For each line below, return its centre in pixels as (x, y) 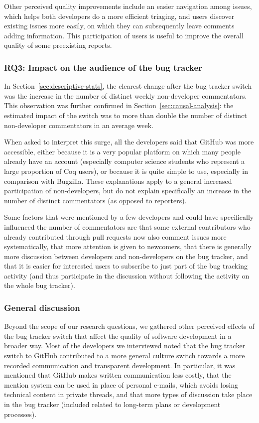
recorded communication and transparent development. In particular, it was (120, 365)
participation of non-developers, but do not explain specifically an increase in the (128, 191)
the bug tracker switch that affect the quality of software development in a (118, 336)
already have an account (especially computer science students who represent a (125, 161)
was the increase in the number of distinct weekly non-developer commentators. (126, 95)
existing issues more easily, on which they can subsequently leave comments (119, 26)
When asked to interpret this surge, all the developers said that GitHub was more (129, 142)
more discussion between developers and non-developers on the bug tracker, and (126, 256)
